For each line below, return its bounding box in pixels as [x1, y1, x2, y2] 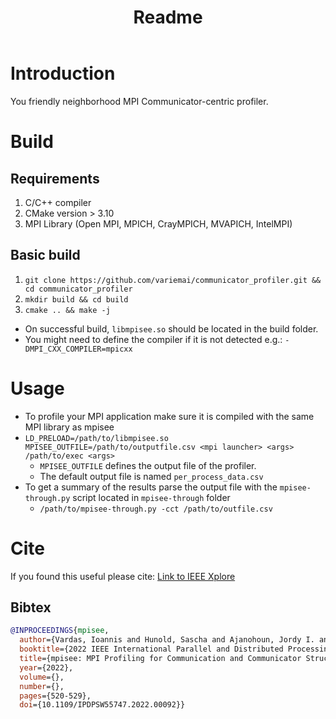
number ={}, [19, 681, 65, 691]
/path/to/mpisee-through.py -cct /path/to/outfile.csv [39, 504, 273, 514]
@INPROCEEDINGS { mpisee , [10, 626, 110, 636]
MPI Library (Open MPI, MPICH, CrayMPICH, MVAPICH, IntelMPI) [24, 217, 293, 230]
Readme [133, 6, 203, 29]
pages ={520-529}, [19, 691, 92, 701]
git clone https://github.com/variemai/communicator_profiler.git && [24, 275, 322, 285]
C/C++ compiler [24, 196, 92, 208]
